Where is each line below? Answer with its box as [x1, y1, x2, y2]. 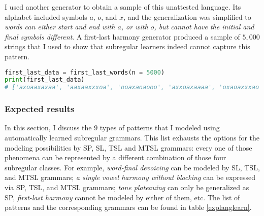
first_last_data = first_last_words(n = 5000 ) [5, 68, 165, 76]
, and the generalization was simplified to [123, 11, 251, 22]
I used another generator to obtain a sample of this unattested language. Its [5, 2, 241, 12]
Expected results [5, 102, 75, 115]
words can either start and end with [5, 21, 115, 32]
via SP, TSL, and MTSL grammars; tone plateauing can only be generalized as [5, 182, 249, 192]
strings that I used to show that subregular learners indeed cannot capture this [5, 41, 250, 52]
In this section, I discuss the [5, 122, 92, 133]
